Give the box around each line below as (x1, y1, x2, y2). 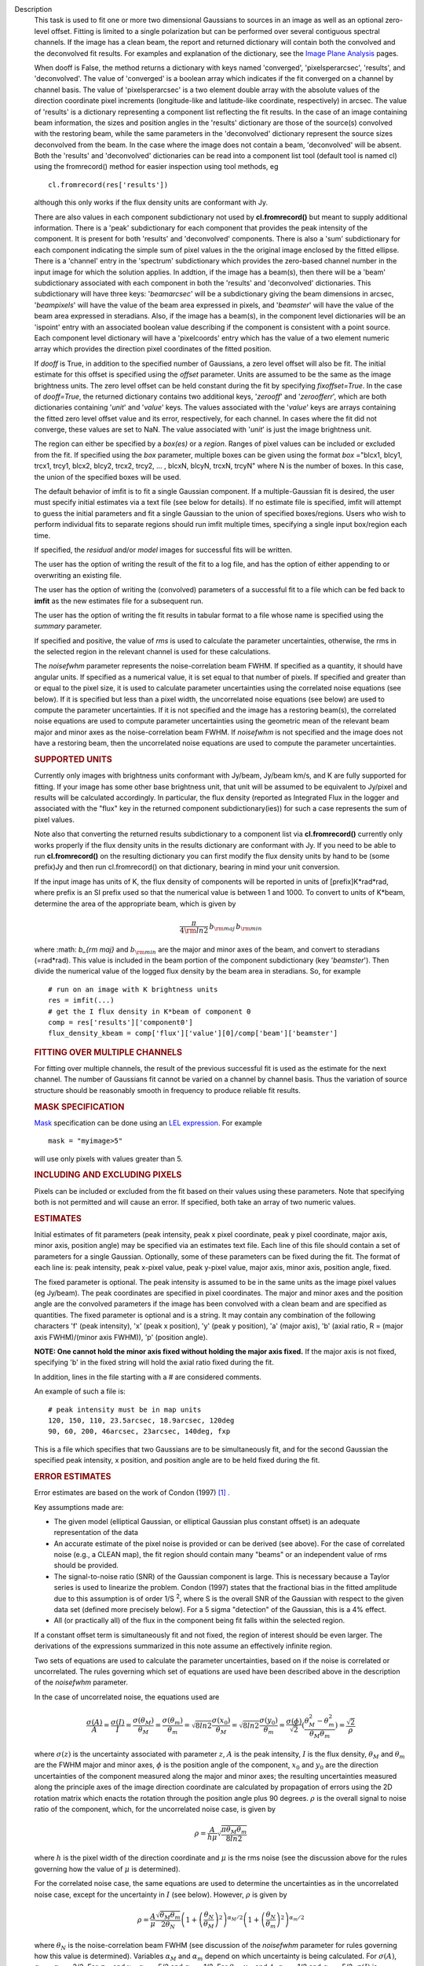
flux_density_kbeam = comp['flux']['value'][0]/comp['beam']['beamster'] (48, 1029, 338, 1038)
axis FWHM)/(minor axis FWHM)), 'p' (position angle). (34, 1332, 208, 1342)
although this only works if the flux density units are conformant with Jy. (34, 197, 269, 208)
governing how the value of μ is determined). (34, 1864, 181, 1873)
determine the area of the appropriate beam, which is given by (34, 899, 236, 908)
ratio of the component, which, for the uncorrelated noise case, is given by (34, 1805, 276, 1814)
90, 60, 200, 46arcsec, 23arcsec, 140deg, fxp (48, 1427, 231, 1436)
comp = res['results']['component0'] (48, 1018, 194, 1026)
